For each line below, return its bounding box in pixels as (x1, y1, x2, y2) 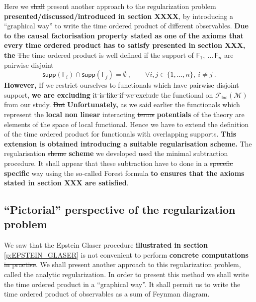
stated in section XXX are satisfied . (4, 177, 129, 188)
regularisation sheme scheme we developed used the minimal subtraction (4, 148, 228, 158)
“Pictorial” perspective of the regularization (4, 202, 236, 217)
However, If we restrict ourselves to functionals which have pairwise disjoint (4, 80, 239, 90)
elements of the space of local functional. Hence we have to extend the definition (4, 119, 249, 129)
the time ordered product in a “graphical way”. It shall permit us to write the (4, 279, 241, 289)
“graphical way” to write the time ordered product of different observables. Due (4, 20, 249, 31)
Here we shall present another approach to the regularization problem (4, 1, 216, 11)
